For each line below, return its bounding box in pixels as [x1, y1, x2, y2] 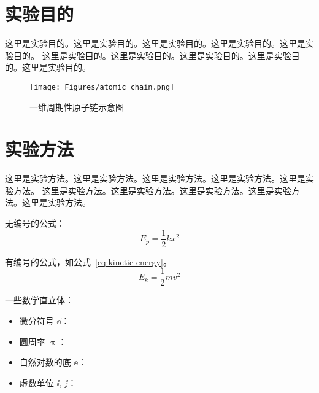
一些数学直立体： [5, 294, 74, 306]
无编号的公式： [5, 217, 65, 230]
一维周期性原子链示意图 [29, 100, 124, 113]
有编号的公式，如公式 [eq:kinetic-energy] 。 [5, 255, 172, 268]
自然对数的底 [19, 356, 71, 368]
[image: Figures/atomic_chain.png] [29, 82, 175, 91]
